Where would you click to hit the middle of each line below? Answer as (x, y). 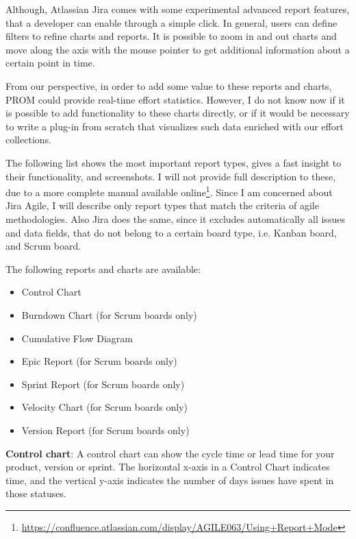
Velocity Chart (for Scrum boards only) (104, 407)
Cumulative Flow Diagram (77, 338)
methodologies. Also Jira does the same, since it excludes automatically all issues (175, 218)
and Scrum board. (43, 246)
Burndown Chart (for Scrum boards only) (109, 314)
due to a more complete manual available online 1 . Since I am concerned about (169, 191)
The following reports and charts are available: (103, 268)
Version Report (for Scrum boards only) (105, 430)
